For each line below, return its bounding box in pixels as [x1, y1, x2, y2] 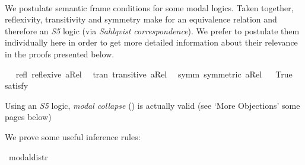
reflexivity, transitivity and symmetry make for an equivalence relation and [5, 13, 277, 25]
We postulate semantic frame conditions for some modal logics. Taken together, [5, 1, 294, 14]
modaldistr [8, 150, 48, 163]
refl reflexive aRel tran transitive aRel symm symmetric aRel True [15, 67, 293, 80]
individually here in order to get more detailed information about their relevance [5, 36, 298, 48]
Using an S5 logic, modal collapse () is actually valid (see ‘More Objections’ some [5, 99, 300, 111]
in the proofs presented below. [5, 47, 115, 60]
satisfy [5, 79, 28, 92]
